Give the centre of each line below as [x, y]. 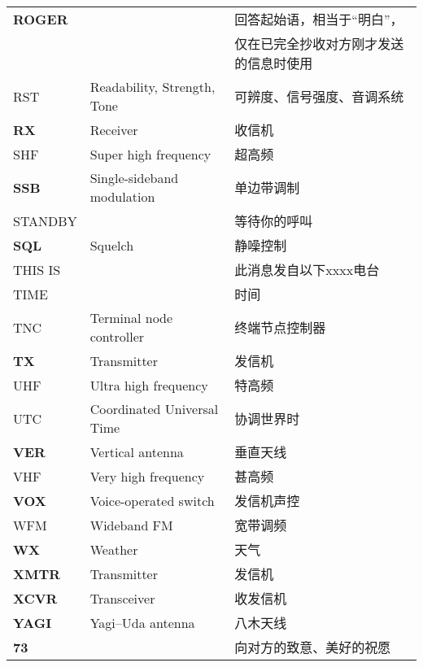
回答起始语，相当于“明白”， [319, 19]
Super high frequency [150, 154]
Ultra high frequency [149, 385]
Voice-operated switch [152, 500]
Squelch [112, 245]
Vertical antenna [137, 451]
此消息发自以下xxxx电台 [307, 270]
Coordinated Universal [154, 409]
